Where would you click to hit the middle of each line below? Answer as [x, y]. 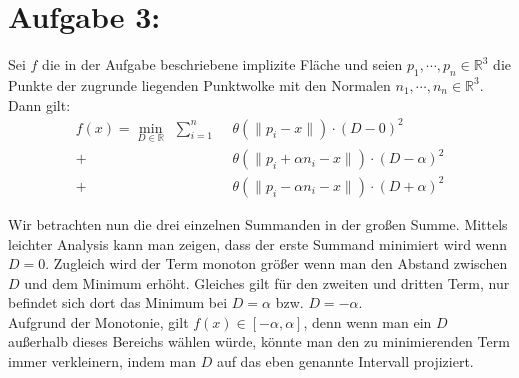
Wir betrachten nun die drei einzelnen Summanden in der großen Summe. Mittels [258, 223]
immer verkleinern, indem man [102, 361]
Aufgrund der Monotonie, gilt [98, 321]
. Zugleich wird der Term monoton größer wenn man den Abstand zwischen [276, 263]
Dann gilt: [39, 104]
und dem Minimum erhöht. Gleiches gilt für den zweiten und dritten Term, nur [267, 282]
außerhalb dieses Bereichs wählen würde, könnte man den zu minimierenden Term [259, 341]
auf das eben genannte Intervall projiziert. [345, 361]
